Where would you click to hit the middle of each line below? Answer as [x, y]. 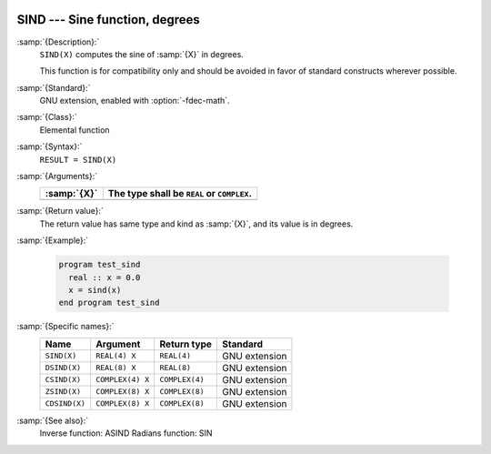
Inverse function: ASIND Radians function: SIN [126, 433]
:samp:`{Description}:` [58, 42]
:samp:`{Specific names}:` [65, 327]
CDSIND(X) [65, 404]
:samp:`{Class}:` [47, 117]
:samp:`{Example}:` [53, 240]
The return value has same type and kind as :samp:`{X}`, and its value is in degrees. [196, 224]
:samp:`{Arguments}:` [57, 177]
